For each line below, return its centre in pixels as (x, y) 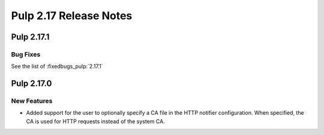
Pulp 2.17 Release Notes (72, 16)
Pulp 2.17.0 (31, 84)
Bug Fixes (26, 54)
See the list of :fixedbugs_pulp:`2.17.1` (57, 67)
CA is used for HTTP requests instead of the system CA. (95, 121)
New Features (32, 101)
